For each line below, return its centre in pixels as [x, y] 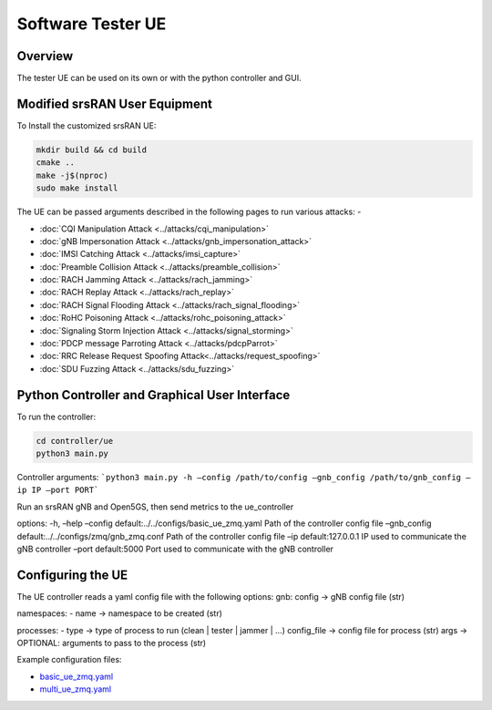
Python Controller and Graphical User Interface [154, 395]
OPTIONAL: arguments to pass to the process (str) [112, 643]
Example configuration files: [69, 660]
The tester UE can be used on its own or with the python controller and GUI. [159, 78]
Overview [45, 56]
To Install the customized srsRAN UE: [87, 125]
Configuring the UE [72, 575]
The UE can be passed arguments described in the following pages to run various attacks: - [189, 212]
